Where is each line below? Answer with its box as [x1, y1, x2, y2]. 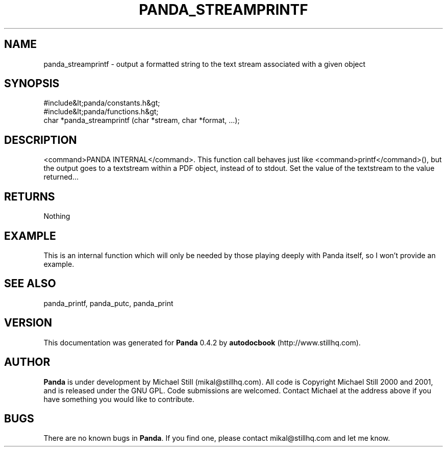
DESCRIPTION [4, 133, 77, 146]
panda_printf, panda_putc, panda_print [43, 298, 173, 308]
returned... [43, 172, 79, 182]
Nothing [43, 212, 70, 221]
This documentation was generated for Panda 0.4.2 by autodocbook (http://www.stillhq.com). [43, 338, 361, 347]
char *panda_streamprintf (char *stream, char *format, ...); [43, 116, 240, 125]
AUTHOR [4, 356, 51, 369]
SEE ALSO [4, 277, 56, 290]
